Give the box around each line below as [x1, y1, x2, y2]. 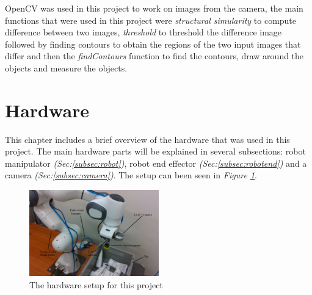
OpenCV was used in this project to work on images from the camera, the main [5, 2, 303, 14]
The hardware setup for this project [29, 278, 163, 291]
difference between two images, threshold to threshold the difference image [5, 26, 282, 38]
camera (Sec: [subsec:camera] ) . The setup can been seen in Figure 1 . [5, 169, 257, 181]
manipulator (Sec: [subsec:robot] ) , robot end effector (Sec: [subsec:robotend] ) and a [5, 156, 307, 169]
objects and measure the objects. [5, 61, 128, 74]
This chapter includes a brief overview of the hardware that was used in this [5, 133, 290, 145]
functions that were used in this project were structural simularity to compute [5, 13, 297, 26]
